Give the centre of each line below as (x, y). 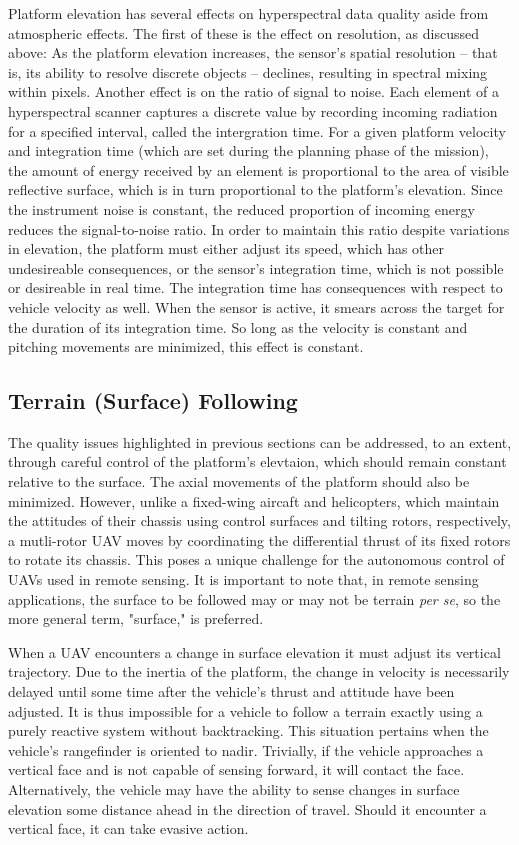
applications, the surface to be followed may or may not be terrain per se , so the (254, 598)
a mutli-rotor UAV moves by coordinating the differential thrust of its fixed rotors (259, 539)
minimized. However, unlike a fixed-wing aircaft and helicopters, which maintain (254, 500)
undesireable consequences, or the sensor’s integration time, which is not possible (256, 267)
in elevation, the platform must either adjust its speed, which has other (226, 248)
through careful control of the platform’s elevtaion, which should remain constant (257, 461)
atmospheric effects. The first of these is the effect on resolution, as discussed (243, 32)
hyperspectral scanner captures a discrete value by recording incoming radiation (253, 110)
